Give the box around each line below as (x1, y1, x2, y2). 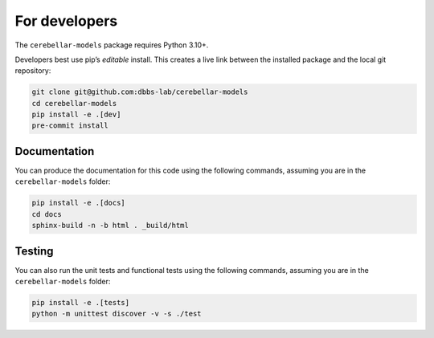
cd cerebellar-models (31, 99, 117, 108)
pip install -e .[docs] (31, 198, 126, 208)
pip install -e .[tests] (31, 298, 130, 307)
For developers (14, 12, 118, 30)
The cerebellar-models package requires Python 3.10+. (14, 40, 209, 50)
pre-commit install (31, 121, 108, 130)
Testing (14, 244, 54, 258)
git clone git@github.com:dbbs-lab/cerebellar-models (31, 88, 248, 96)
